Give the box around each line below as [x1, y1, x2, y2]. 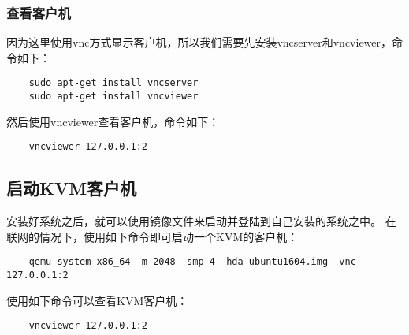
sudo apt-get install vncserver [28, 77, 199, 89]
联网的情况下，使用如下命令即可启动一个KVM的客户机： [6, 228, 299, 244]
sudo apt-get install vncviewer [28, 91, 199, 102]
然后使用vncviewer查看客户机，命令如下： [6, 113, 220, 129]
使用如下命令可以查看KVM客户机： [6, 292, 188, 308]
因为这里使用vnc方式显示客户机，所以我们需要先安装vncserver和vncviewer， [6, 34, 392, 50]
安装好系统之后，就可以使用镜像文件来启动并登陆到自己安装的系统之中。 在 [6, 213, 396, 229]
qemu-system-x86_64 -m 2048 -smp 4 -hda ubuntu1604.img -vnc [28, 256, 356, 268]
